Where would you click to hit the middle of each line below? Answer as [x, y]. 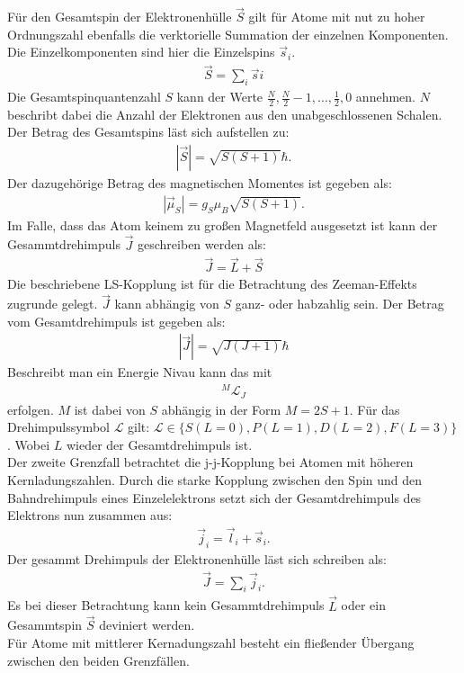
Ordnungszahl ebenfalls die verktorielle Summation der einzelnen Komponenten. [228, 34]
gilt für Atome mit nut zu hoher [337, 17]
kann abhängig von [167, 304]
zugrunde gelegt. [53, 304]
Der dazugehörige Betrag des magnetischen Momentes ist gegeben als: [200, 183]
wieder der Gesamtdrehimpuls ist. [159, 444]
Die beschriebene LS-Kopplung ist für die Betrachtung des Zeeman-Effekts [212, 284]
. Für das [375, 409]
